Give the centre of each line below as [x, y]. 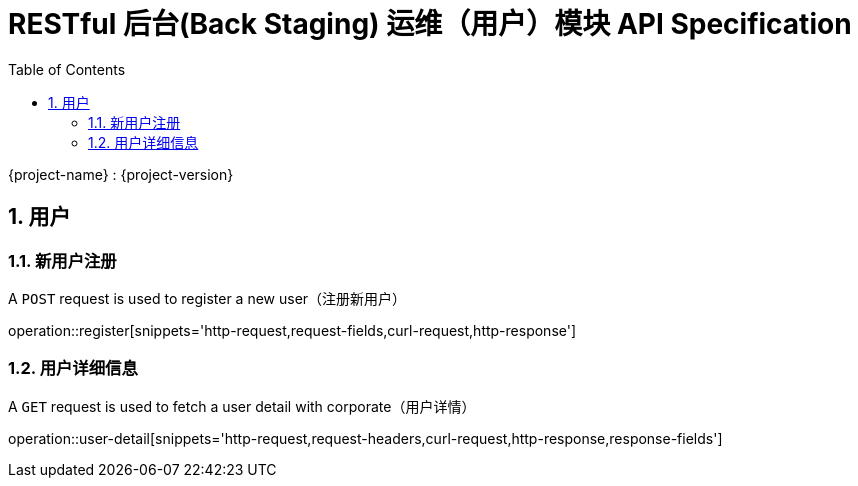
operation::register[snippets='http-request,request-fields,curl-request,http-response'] [292, 330]
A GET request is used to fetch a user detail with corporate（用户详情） [242, 406]
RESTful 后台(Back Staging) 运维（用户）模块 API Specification [430, 24]
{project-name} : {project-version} [121, 174]
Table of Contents [67, 69]
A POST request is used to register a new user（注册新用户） [207, 298]
